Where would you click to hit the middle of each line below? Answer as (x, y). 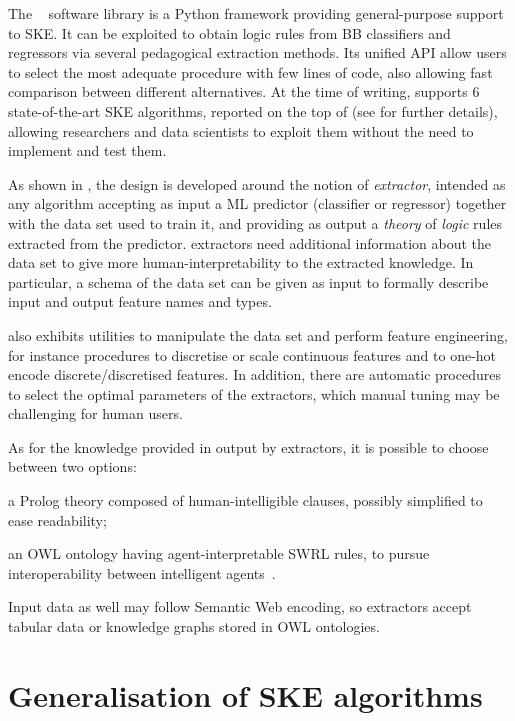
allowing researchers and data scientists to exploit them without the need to (241, 130)
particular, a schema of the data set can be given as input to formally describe (248, 281)
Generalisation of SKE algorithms (245, 694)
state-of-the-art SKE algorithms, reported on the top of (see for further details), (253, 110)
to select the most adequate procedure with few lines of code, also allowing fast (250, 71)
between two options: (72, 466)
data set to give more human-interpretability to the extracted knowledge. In (241, 262)
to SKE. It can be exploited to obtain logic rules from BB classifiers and (229, 32)
